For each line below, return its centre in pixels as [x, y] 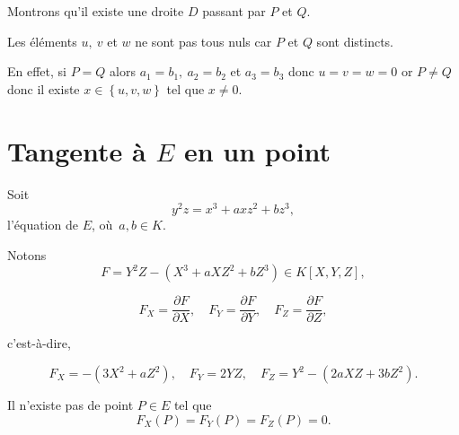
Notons [27, 254]
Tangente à [77, 150]
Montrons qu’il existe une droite [96, 11]
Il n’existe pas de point [71, 405]
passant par [234, 11]
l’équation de [43, 225]
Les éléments [42, 41]
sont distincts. [355, 41]
